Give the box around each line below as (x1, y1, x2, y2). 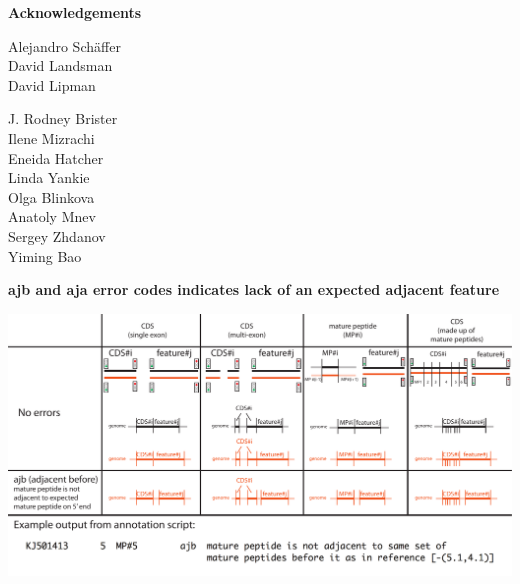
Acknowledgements (8, 2, 142, 22)
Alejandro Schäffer (8, 35, 121, 56)
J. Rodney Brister (8, 108, 118, 129)
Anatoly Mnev (8, 206, 96, 227)
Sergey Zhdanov (8, 225, 106, 246)
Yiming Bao (8, 245, 82, 266)
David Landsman (8, 55, 113, 76)
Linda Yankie (8, 167, 90, 188)
